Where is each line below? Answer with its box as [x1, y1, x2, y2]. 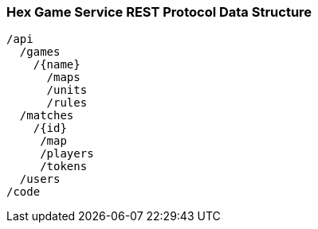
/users [19, 173, 61, 186]
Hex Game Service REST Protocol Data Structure [6, 4, 312, 20]
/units [46, 83, 88, 97]
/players [40, 147, 94, 161]
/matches [19, 109, 74, 122]
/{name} [33, 58, 80, 72]
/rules [46, 96, 88, 110]
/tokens [40, 160, 88, 173]
